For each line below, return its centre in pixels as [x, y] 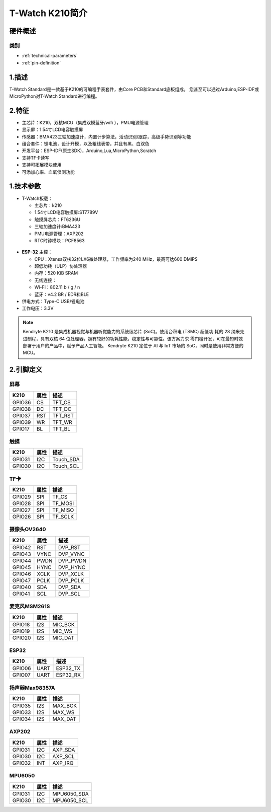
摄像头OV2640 [28, 530]
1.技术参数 [25, 186]
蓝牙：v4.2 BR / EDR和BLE [62, 294]
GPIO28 [22, 503]
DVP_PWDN [72, 560]
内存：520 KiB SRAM [56, 273]
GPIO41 [21, 594]
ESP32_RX [69, 675]
